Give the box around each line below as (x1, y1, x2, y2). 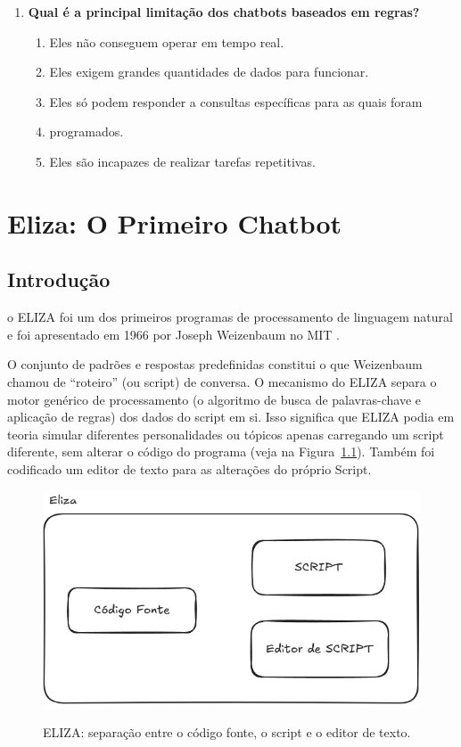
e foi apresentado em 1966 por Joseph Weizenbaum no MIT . (7, 324, 340, 343)
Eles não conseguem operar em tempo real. (49, 32, 284, 51)
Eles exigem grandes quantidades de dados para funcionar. (49, 62, 369, 81)
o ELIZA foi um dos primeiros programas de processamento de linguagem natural (7, 308, 453, 326)
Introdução (7, 266, 111, 293)
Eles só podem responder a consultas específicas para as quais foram (49, 92, 423, 111)
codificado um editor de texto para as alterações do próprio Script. (7, 459, 372, 478)
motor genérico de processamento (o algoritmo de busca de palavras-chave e (7, 390, 421, 408)
